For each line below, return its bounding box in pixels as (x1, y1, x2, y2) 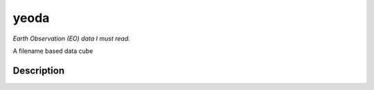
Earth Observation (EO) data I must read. (12, 34, 131, 43)
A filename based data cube (12, 47, 93, 55)
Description (12, 65, 65, 76)
